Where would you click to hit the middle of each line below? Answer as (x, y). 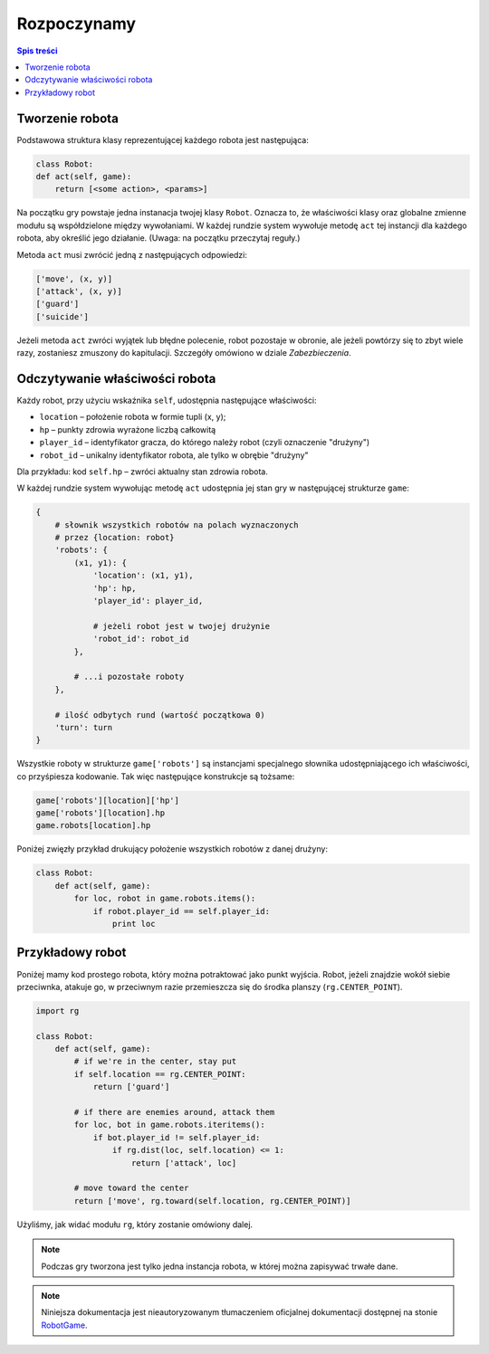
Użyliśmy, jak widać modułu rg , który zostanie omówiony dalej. (135, 1224)
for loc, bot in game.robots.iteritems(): (170, 1125)
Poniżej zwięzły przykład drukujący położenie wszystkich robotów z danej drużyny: (172, 849)
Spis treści (37, 51)
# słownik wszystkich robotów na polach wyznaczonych (177, 524)
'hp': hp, (115, 588)
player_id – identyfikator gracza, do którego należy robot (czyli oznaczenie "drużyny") (205, 443)
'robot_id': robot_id (141, 639)
